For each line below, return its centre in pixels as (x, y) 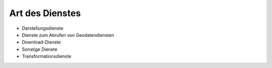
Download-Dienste (41, 42)
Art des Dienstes (45, 13)
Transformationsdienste (47, 56)
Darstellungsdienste (43, 28)
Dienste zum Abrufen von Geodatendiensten (68, 35)
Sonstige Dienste (40, 49)
